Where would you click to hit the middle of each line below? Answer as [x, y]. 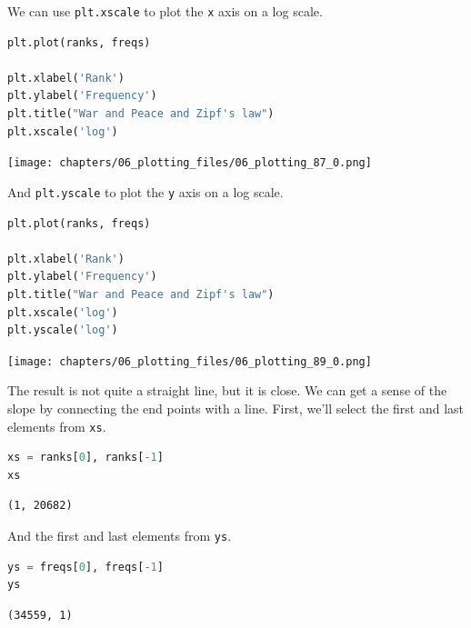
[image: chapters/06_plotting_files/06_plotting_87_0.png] [190, 163]
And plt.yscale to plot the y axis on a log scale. [145, 191]
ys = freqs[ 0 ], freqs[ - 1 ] [85, 567]
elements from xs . [57, 426]
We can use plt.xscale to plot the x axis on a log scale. [165, 11]
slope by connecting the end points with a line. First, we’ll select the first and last [235, 408]
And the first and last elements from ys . [120, 535]
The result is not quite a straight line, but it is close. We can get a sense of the [227, 390]
